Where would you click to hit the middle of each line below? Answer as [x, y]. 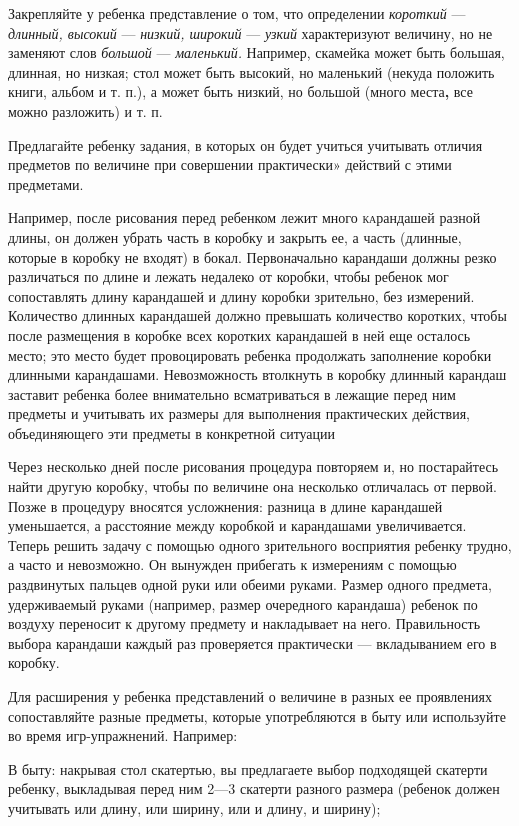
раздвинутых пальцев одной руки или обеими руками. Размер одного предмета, [250, 584]
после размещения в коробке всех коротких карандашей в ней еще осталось [239, 334]
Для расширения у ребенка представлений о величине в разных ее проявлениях [250, 696]
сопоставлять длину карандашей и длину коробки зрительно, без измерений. [241, 295]
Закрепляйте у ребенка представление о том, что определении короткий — [237, 13]
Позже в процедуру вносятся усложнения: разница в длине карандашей [225, 505]
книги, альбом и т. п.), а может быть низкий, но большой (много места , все [240, 91]
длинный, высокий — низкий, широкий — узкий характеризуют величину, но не [250, 32]
